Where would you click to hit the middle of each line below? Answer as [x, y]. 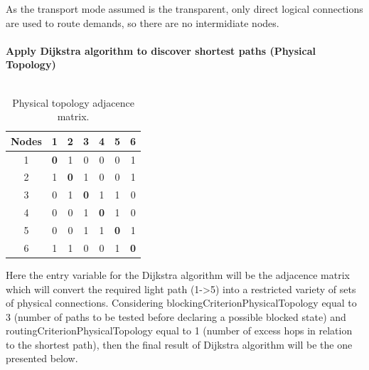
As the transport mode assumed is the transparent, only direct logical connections [184, 9]
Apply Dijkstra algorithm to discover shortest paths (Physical [161, 50]
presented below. [42, 358]
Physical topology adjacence [73, 102]
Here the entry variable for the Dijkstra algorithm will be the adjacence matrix [178, 274]
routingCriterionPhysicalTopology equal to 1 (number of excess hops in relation [179, 331]
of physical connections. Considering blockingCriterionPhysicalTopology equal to [181, 303]
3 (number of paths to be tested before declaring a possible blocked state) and [176, 316]
